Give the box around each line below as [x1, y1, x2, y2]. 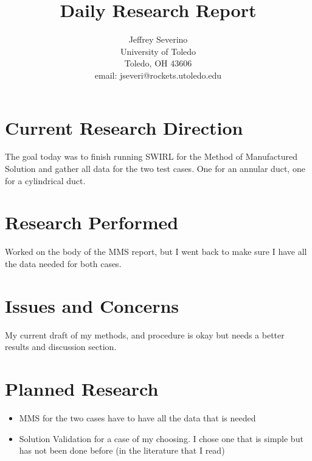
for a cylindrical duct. [5, 174, 86, 187]
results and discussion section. [5, 340, 117, 353]
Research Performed [5, 210, 179, 235]
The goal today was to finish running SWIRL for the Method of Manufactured [5, 150, 297, 163]
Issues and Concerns [5, 293, 179, 318]
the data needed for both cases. [5, 257, 122, 270]
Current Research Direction [5, 115, 243, 140]
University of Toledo [120, 45, 196, 57]
